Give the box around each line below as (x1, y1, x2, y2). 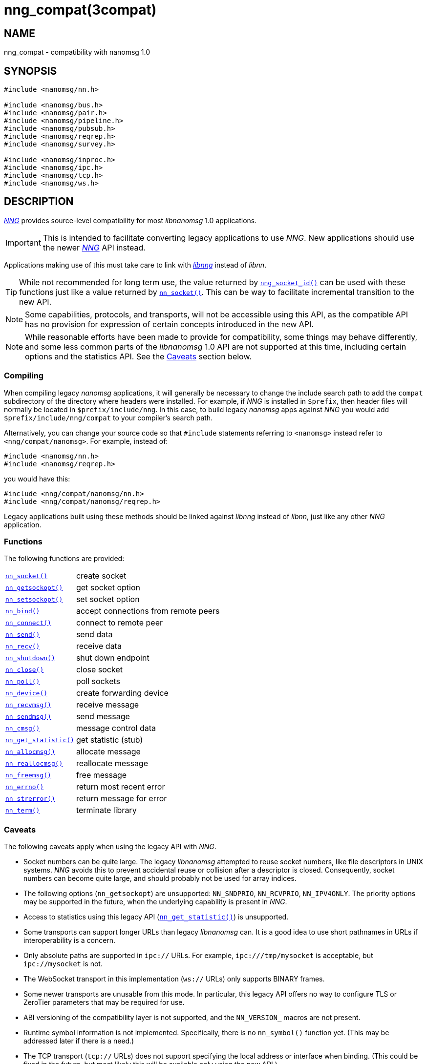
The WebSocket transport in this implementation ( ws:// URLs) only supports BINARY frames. (23, 975, 325, 983)
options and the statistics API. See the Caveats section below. (25, 351, 252, 361)
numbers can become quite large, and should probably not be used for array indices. (23, 874, 297, 883)
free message (76, 770, 127, 780)
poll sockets (76, 676, 120, 687)
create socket (76, 571, 127, 581)
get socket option (76, 583, 140, 593)
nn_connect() (5, 619, 51, 626)
